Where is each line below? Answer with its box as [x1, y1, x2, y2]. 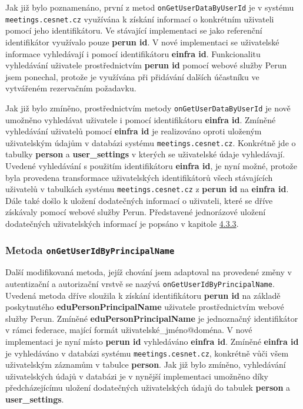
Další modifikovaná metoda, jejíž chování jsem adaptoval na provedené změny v [5, 266, 292, 278]
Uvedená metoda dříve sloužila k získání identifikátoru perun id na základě [5, 289, 281, 301]
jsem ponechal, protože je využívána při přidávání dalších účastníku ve [5, 70, 259, 83]
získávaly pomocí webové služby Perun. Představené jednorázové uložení [5, 206, 266, 218]
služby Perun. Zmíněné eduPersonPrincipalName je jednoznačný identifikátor [5, 312, 298, 324]
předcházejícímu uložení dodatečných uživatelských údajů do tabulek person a [5, 381, 291, 394]
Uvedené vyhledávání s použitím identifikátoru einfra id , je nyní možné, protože [5, 159, 297, 171]
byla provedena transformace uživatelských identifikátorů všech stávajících [5, 171, 273, 183]
